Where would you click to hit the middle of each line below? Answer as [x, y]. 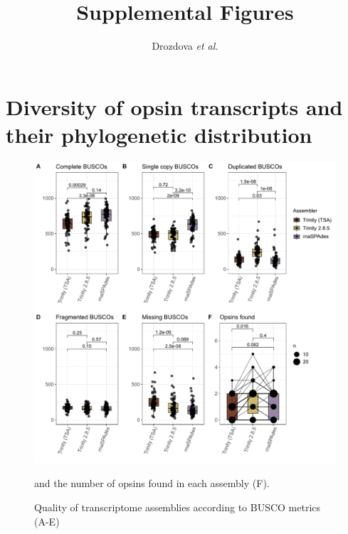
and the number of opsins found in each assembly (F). [152, 483]
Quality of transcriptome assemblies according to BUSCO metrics [178, 507]
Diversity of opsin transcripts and [174, 106]
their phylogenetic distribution [159, 134]
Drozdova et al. [185, 46]
